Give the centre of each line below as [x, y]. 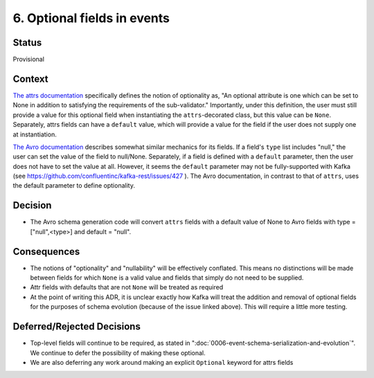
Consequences [46, 252]
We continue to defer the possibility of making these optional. [118, 352]
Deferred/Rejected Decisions [77, 326]
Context [30, 79]
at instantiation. [35, 134]
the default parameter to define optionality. [74, 186]
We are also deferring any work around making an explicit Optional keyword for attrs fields [162, 362]
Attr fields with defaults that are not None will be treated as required [127, 287]
